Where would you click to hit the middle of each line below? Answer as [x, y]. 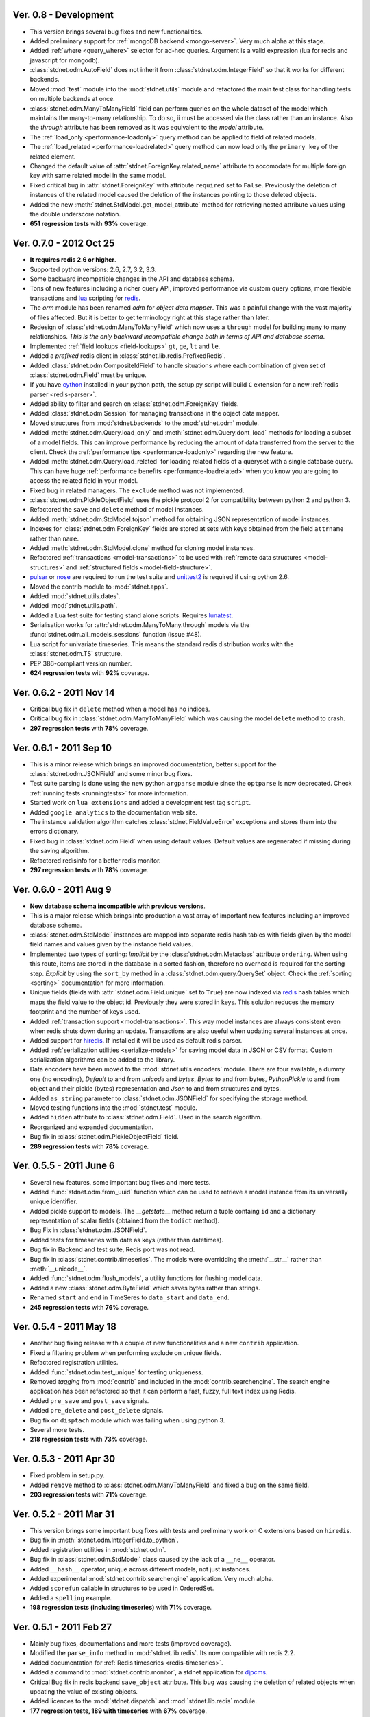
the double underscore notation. [75, 214]
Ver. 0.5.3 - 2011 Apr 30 [64, 1459]
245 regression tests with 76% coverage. [89, 1307]
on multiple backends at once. [73, 99]
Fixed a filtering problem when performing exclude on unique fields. [126, 1352]
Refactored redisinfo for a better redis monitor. [95, 860]
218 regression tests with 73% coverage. [89, 1440]
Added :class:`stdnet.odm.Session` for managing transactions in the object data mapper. [155, 413]
